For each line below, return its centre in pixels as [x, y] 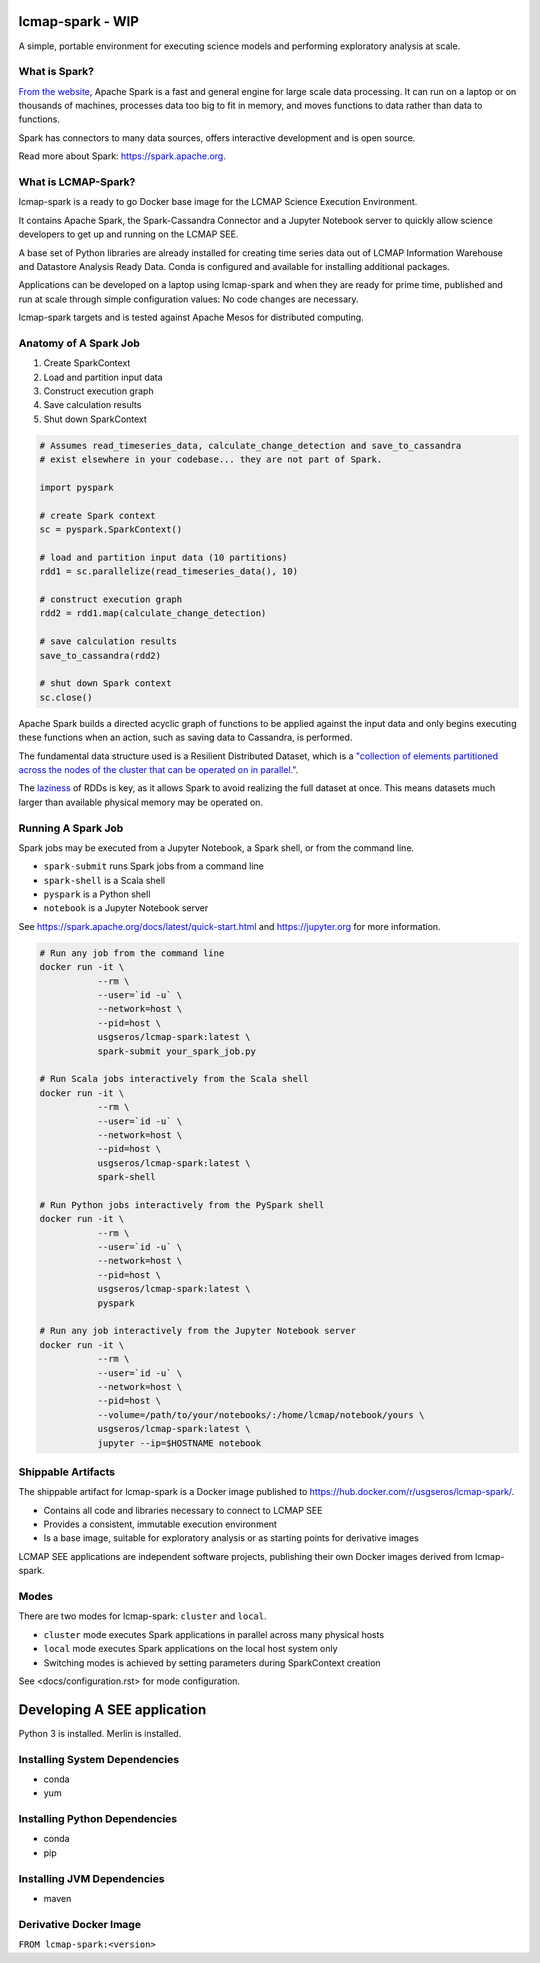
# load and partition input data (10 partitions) [163, 557]
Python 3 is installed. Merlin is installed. [100, 1733]
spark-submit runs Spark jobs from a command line [153, 866]
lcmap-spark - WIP [78, 21]
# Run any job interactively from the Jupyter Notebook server [198, 1331]
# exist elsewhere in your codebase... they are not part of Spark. [211, 459]
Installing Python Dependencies [98, 1819]
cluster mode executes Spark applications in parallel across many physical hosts [214, 1634]
